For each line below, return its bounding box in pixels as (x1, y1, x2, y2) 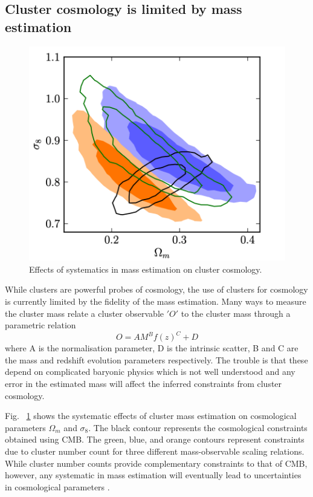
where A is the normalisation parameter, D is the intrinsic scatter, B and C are (5, 342, 298, 354)
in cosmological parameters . (5, 480, 110, 493)
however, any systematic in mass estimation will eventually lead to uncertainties (5, 469, 302, 481)
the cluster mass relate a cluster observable (5, 307, 164, 319)
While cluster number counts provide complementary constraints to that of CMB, (5, 456, 308, 469)
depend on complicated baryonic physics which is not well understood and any (5, 365, 295, 378)
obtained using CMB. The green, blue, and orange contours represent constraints (5, 433, 305, 446)
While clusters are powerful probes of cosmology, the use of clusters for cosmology (5, 283, 308, 296)
